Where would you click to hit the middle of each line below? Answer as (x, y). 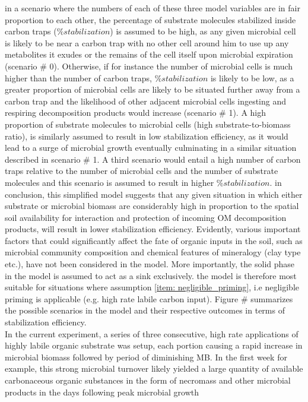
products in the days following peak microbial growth (102, 392)
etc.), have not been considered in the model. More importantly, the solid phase (150, 264)
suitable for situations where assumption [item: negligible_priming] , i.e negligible (152, 287)
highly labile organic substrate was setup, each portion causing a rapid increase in (154, 345)
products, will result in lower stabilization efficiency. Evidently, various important (153, 229)
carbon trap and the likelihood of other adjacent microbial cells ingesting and (146, 101)
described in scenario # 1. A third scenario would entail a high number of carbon (153, 159)
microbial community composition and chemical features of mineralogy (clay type (153, 252)
